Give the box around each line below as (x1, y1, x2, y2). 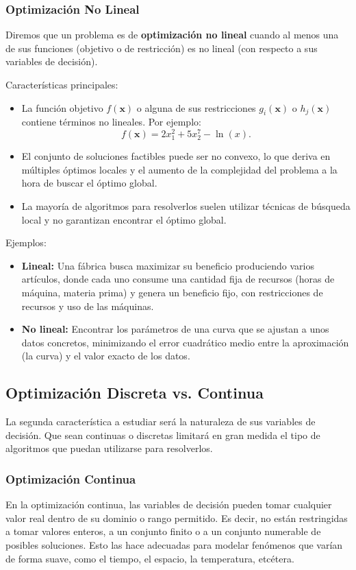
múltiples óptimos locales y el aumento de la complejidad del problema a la (21, 162, 338, 176)
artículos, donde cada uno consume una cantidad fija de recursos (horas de (21, 272, 335, 286)
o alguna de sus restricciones (136, 100, 256, 115)
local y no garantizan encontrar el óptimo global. (21, 212, 227, 226)
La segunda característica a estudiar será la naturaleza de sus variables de (5, 414, 316, 429)
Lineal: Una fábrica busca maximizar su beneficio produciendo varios (21, 258, 315, 272)
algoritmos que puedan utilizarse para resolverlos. (5, 441, 213, 455)
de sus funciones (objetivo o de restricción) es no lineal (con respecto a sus (5, 40, 318, 55)
